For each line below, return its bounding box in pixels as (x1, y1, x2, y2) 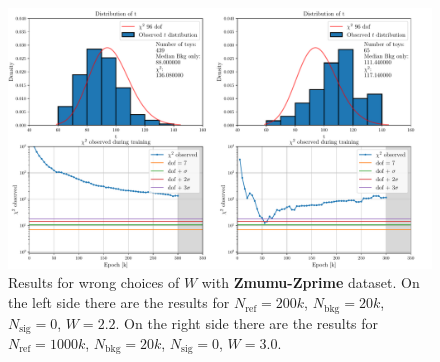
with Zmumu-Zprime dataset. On (201, 272, 420, 293)
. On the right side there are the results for (115, 312, 379, 333)
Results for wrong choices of (8, 272, 180, 293)
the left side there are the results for (8, 292, 230, 313)
